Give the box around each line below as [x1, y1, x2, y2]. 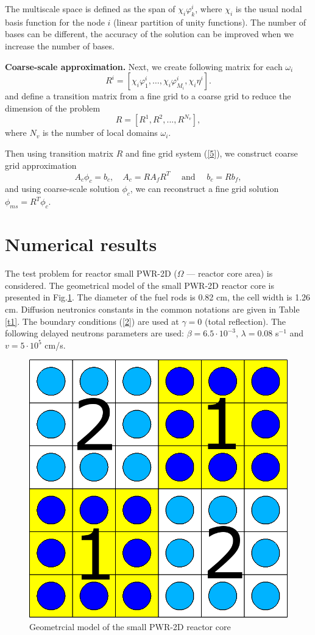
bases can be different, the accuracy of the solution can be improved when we [5, 27, 294, 40]
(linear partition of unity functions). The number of [113, 15, 306, 28]
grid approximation [5, 158, 77, 171]
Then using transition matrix [5, 146, 113, 159]
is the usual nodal [235, 2, 302, 15]
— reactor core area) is [186, 267, 273, 280]
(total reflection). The [204, 314, 286, 327]
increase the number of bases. [5, 39, 115, 52]
